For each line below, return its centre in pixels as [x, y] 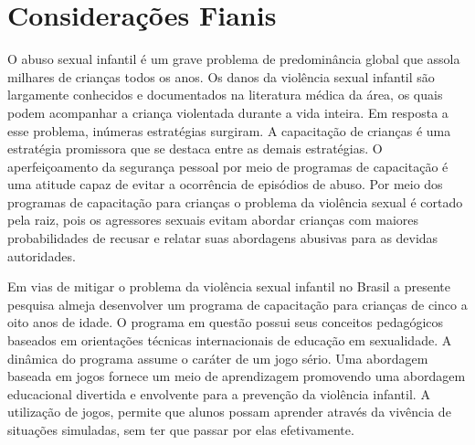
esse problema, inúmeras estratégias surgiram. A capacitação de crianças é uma [229, 130]
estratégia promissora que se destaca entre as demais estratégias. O [195, 148]
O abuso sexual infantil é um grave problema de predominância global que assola [234, 59]
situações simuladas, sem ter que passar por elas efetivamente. [181, 429]
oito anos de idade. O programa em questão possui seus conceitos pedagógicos [226, 322]
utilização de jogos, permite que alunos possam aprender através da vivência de [229, 412]
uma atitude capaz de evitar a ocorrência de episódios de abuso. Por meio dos [225, 184]
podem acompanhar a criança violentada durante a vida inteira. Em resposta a [228, 112]
